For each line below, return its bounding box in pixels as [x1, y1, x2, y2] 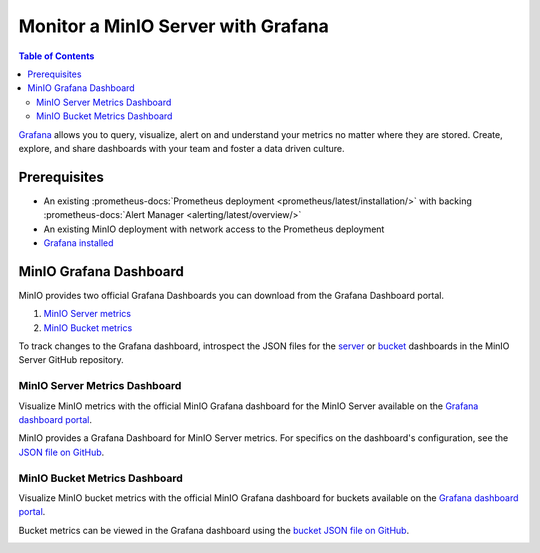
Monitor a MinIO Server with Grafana [18, 15, 329, 37]
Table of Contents [18, 50, 95, 62]
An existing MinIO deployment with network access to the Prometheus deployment [43, 223, 385, 235]
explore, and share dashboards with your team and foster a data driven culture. [18, 142, 345, 154]
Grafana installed [43, 236, 114, 249]
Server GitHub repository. [18, 354, 124, 366]
